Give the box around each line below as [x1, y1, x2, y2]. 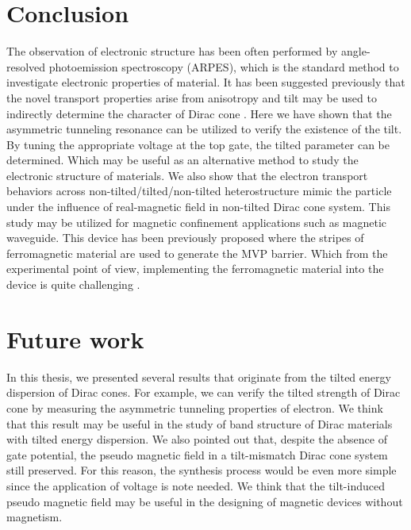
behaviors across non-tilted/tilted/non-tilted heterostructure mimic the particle [6, 182, 392, 199]
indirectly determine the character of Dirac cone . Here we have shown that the [6, 105, 392, 121]
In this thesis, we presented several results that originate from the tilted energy [6, 368, 391, 385]
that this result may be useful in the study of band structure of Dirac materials [6, 415, 393, 432]
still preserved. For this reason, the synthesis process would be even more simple [6, 462, 397, 478]
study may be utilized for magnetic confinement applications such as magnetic [6, 213, 387, 230]
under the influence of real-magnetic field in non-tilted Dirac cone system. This [6, 198, 390, 215]
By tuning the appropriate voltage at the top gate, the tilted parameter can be [6, 136, 390, 152]
